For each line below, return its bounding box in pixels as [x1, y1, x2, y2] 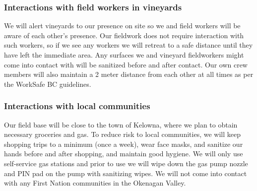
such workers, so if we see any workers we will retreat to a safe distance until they [4, 40, 253, 50]
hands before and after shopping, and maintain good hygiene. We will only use [4, 148, 243, 159]
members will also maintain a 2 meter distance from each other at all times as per [4, 69, 254, 79]
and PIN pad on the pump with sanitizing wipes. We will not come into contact [4, 168, 247, 178]
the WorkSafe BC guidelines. [4, 78, 91, 89]
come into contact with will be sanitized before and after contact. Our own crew [4, 59, 248, 69]
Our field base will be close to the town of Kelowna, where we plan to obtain [4, 119, 238, 129]
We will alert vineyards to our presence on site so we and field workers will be [4, 20, 241, 31]
